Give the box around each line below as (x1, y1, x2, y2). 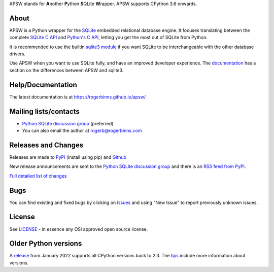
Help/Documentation (9, 80, 77, 89)
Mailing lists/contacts (9, 107, 80, 116)
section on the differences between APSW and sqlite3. (9, 67, 124, 73)
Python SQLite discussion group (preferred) (22, 120, 114, 126)
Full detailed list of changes (9, 173, 67, 179)
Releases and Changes (9, 141, 84, 149)
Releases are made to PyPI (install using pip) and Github (9, 154, 127, 160)
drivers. (9, 51, 25, 57)
